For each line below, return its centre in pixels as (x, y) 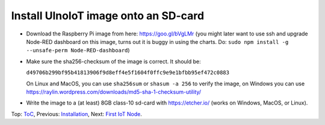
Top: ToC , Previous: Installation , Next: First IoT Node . (77, 114)
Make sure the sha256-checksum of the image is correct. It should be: (113, 61)
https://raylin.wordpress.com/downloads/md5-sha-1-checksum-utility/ (114, 92)
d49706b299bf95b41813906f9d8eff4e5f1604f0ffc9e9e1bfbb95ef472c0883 (128, 73)
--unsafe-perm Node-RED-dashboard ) (78, 50)
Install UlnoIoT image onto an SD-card (108, 16)
